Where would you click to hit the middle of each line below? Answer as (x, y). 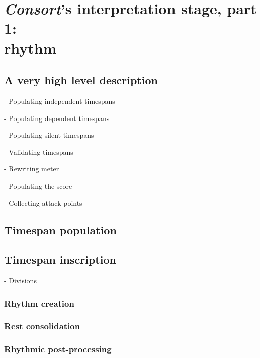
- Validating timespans (39, 152)
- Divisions (20, 281)
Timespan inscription (60, 259)
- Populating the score (38, 185)
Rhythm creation (39, 303)
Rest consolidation (42, 326)
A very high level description (81, 80)
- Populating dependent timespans (57, 118)
